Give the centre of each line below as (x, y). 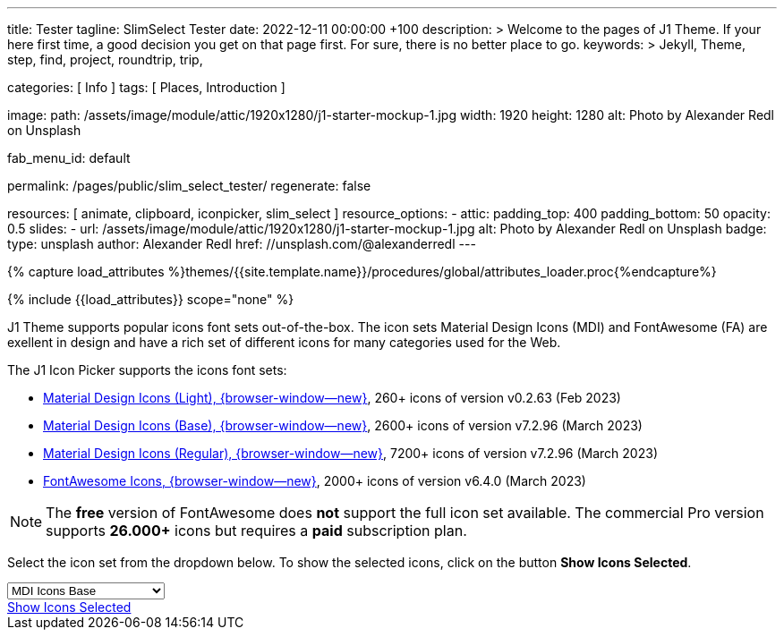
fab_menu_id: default (69, 158)
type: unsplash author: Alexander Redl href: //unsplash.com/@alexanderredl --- (242, 244)
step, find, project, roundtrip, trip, (105, 59)
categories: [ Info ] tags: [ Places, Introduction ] (146, 87)
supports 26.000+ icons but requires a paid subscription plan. (256, 531)
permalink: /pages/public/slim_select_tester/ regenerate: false (189, 186)
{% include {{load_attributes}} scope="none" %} (151, 299)
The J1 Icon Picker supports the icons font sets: (147, 370)
